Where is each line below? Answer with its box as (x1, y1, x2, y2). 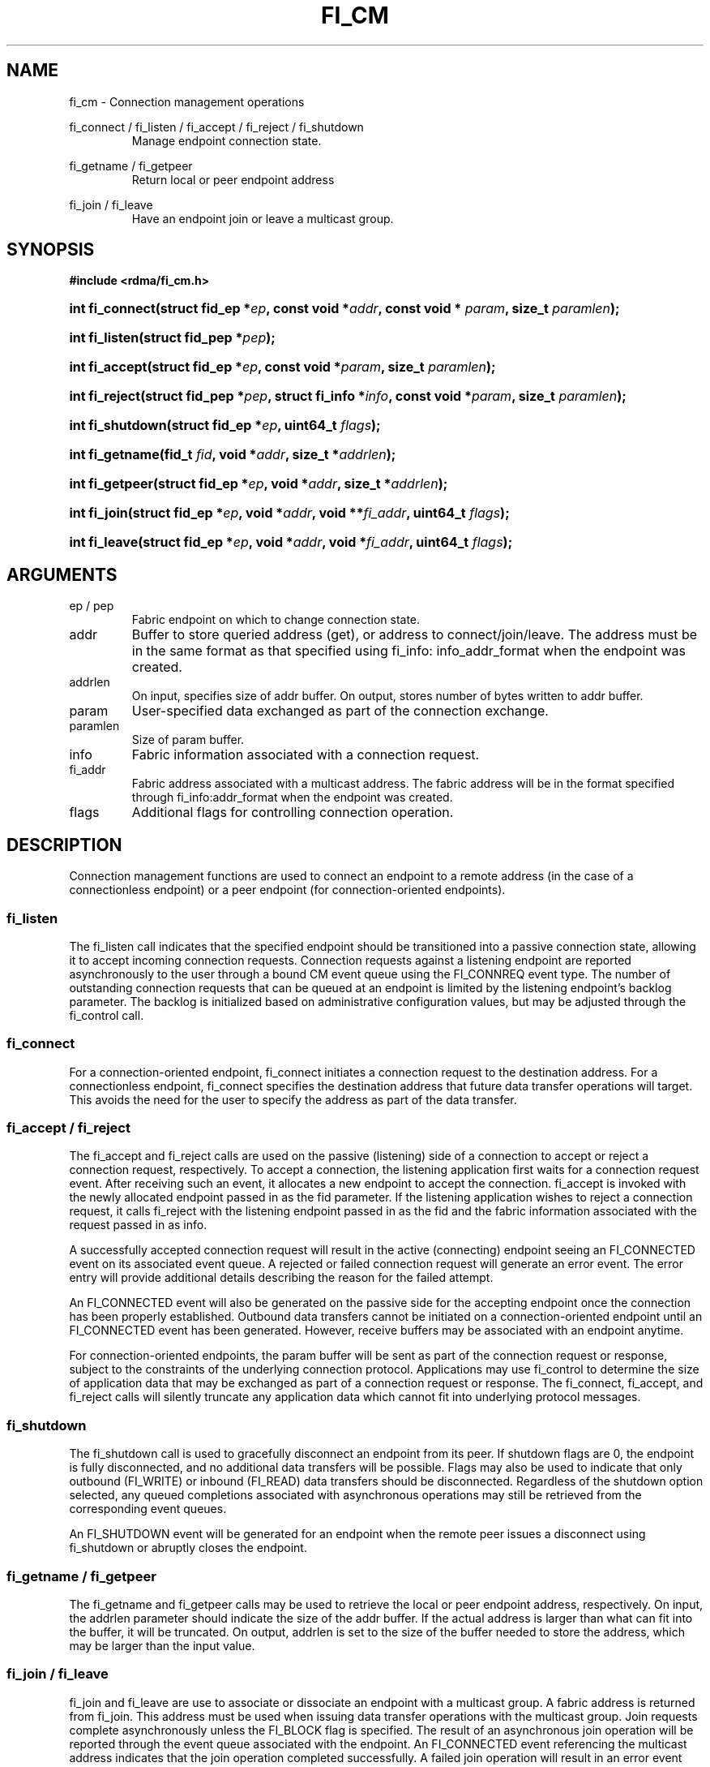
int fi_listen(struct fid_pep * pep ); (69, 329, 276, 346)
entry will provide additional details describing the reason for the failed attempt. (69, 1270, 494, 1285)
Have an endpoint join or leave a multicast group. (131, 211, 394, 226)
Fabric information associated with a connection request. (131, 746, 480, 763)
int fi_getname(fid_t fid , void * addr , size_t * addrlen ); (69, 446, 396, 463)
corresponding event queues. (69, 1502, 227, 1516)
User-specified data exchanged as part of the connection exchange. (131, 703, 549, 720)
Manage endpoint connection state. (131, 133, 322, 148)
